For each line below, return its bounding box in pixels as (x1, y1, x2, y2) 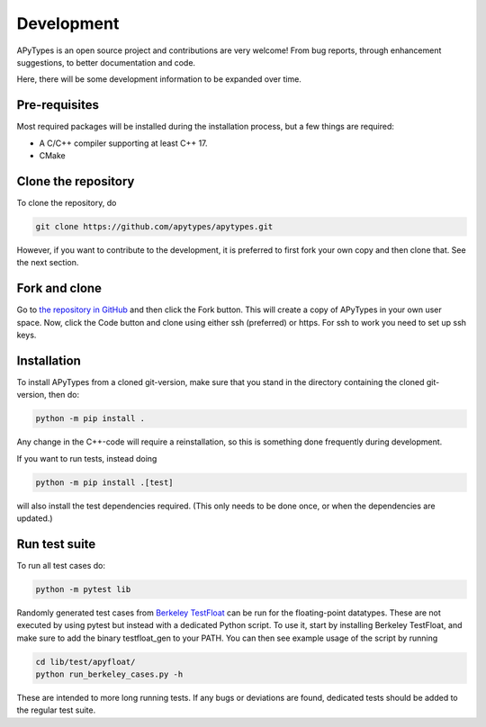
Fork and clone (16, 281, 103, 296)
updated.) (16, 513, 53, 524)
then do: (48, 390, 80, 400)
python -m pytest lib (35, 584, 131, 594)
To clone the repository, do (16, 197, 117, 208)
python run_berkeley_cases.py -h (35, 669, 184, 679)
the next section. (16, 257, 79, 268)
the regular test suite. (16, 705, 96, 715)
